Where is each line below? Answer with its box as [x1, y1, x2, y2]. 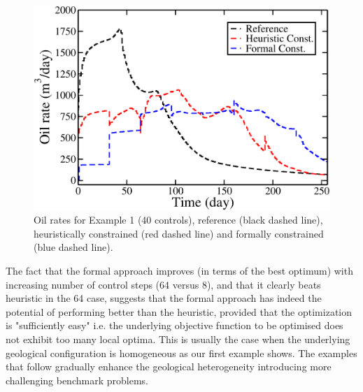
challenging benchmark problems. [6, 372, 148, 387]
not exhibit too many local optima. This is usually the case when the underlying [6, 331, 350, 346]
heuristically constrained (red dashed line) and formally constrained [34, 226, 324, 240]
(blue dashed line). [34, 240, 113, 254]
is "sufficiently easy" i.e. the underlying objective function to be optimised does [6, 318, 343, 333]
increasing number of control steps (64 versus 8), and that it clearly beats [6, 277, 321, 291]
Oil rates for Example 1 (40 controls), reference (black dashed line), [34, 212, 323, 227]
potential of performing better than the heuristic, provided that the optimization [6, 304, 353, 319]
